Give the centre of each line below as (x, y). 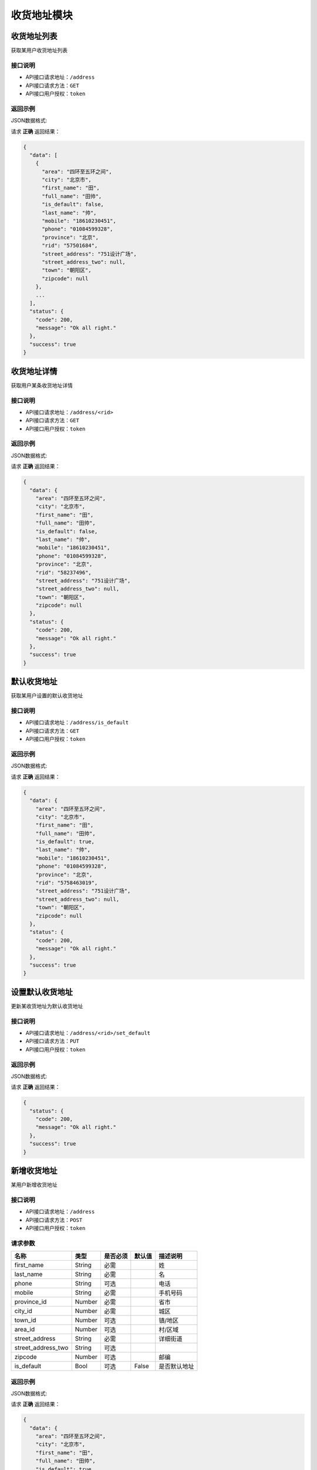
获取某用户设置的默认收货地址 (47, 696)
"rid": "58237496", (64, 572)
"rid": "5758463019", (67, 883)
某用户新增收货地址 (34, 1185)
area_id (25, 1329)
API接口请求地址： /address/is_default (77, 723)
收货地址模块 (42, 15)
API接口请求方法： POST (54, 1220)
